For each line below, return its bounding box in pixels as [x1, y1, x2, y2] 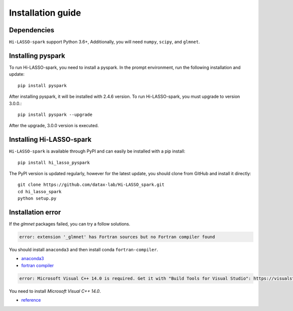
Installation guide [9, 7, 82, 18]
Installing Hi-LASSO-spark [9, 135, 92, 144]
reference [21, 297, 41, 303]
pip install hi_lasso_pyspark [18, 159, 90, 165]
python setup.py [18, 196, 57, 201]
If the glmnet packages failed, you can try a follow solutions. [9, 221, 130, 227]
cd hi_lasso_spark [18, 189, 62, 194]
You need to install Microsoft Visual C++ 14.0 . [9, 288, 101, 294]
